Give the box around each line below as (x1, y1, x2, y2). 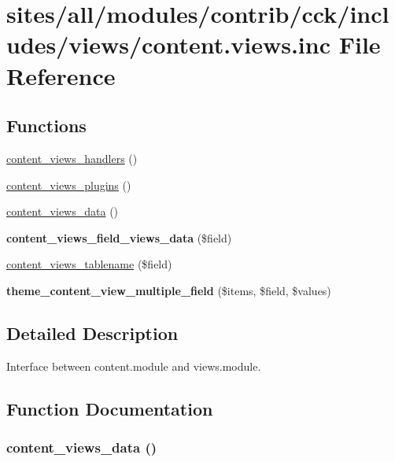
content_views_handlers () (6, 150, 138, 166)
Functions (6, 113, 87, 138)
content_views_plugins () (6, 176, 131, 193)
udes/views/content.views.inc (6, 28, 330, 61)
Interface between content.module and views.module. (6, 357, 261, 374)
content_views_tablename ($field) (6, 256, 172, 272)
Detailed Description (6, 320, 179, 345)
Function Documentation (6, 396, 213, 420)
